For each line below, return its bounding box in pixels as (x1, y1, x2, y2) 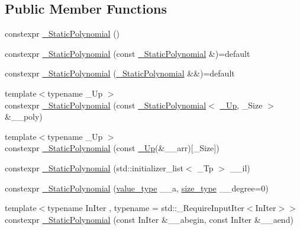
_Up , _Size (220, 98, 263, 111)
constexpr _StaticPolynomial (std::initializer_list (5, 161, 183, 174)
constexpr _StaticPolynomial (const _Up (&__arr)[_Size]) (5, 142, 220, 154)
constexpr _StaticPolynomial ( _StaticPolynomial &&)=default (5, 67, 235, 79)
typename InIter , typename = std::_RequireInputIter (47, 202, 244, 214)
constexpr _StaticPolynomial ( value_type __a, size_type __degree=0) (5, 181, 269, 194)
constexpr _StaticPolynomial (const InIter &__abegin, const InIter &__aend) (5, 213, 293, 225)
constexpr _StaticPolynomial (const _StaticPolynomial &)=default (5, 47, 250, 59)
